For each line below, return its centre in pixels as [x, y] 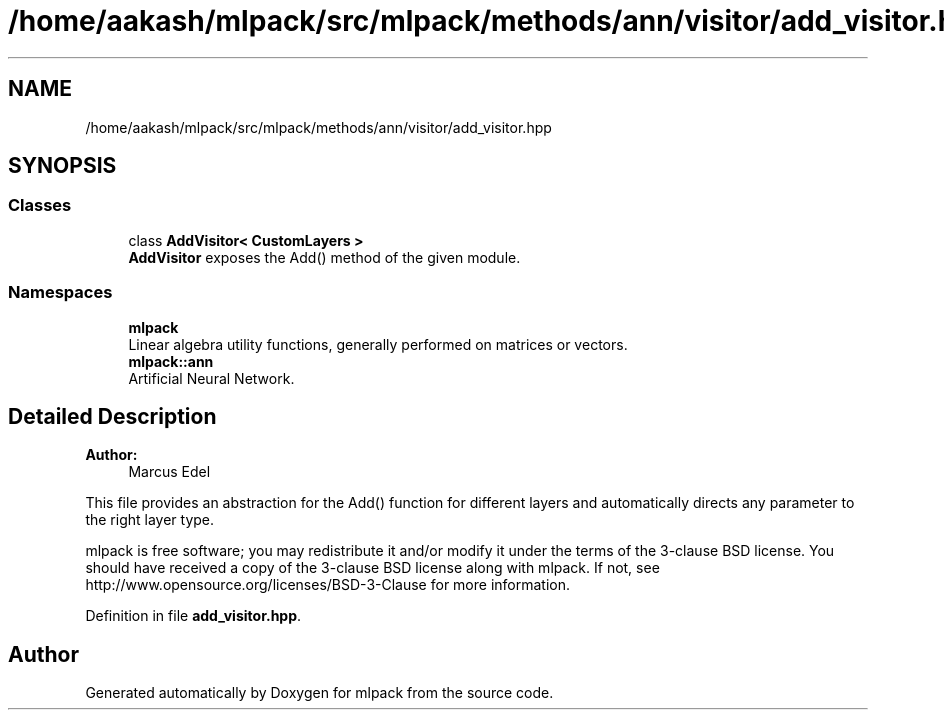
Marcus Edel [169, 472]
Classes [40, 205]
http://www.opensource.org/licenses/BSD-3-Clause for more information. [327, 585]
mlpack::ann [171, 361]
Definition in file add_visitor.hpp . [193, 616]
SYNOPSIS [62, 166]
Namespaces [60, 292]
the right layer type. [150, 520]
